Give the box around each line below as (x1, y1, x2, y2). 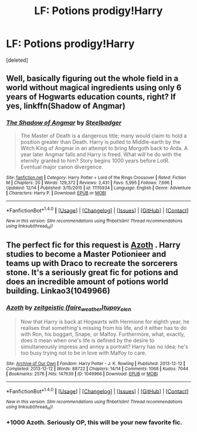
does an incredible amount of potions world (6, 277, 169, 286)
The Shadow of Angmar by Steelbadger (6, 119, 122, 127)
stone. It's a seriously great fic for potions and (6, 268, 179, 277)
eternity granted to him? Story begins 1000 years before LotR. (20, 157, 170, 164)
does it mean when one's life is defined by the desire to (20, 336, 155, 344)
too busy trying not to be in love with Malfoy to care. (20, 349, 147, 356)
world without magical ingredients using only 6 (6, 83, 182, 93)
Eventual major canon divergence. (20, 163, 104, 170)
